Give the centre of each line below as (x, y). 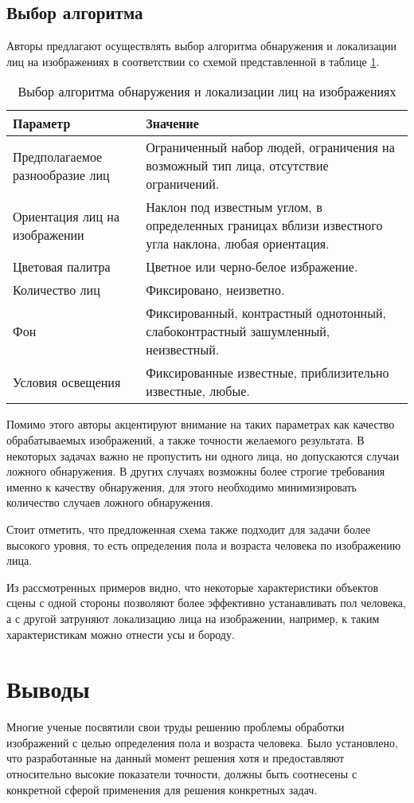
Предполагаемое (58, 156)
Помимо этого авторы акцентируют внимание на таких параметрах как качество (201, 424)
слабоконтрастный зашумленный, (238, 331)
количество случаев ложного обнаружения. (110, 502)
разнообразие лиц (61, 174)
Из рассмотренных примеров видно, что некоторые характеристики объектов (193, 587)
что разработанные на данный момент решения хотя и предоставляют (176, 758)
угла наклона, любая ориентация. (238, 244)
